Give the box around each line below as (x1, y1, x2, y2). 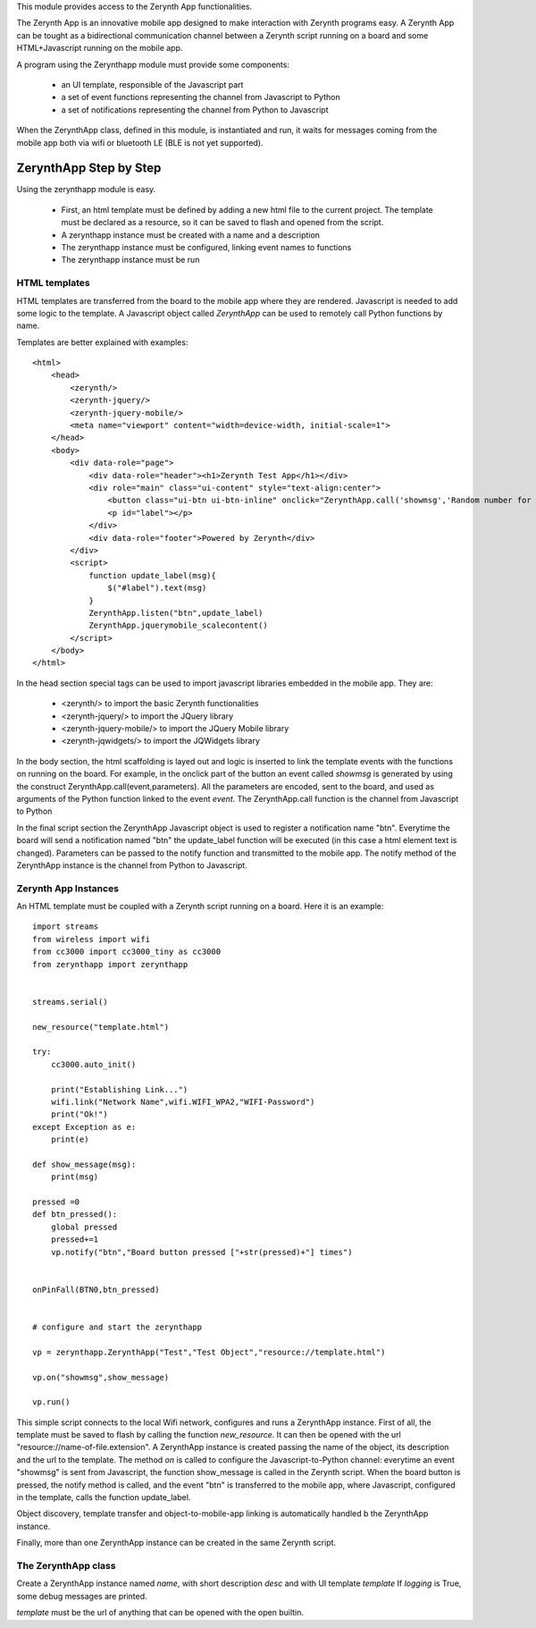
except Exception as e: (32, 1122, 137, 1132)
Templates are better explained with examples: (16, 336, 188, 348)
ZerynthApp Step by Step (16, 161, 162, 176)
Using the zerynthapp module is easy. (16, 184, 156, 195)
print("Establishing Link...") (50, 1084, 188, 1094)
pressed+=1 (50, 1235, 99, 1244)
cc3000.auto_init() (50, 1059, 137, 1069)
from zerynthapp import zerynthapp (32, 959, 188, 969)
